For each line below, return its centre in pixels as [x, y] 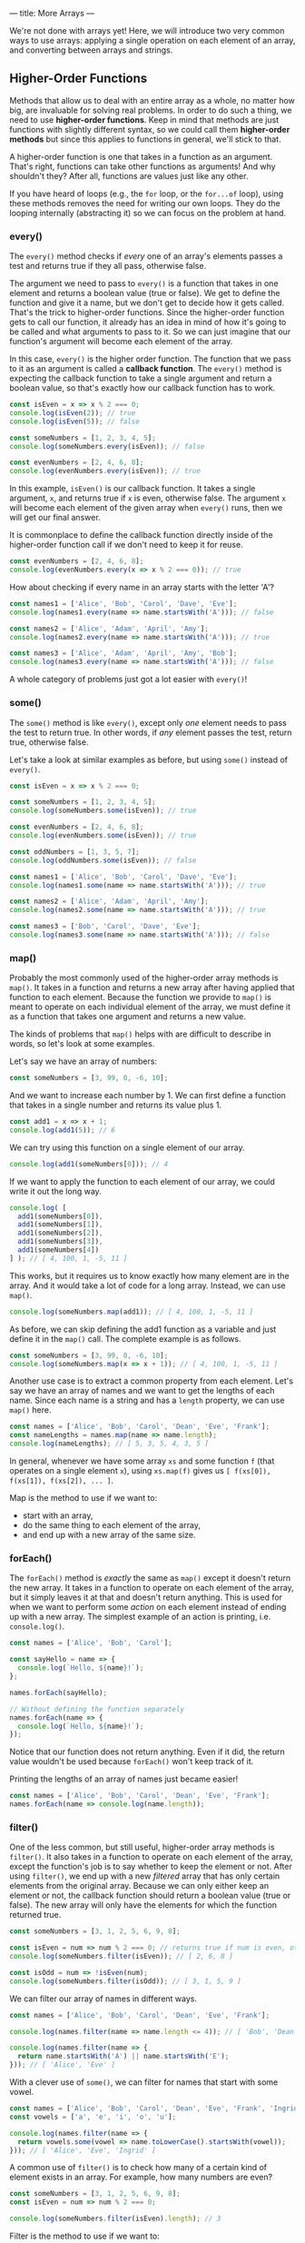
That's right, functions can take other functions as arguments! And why [143, 166]
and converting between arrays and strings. [91, 50]
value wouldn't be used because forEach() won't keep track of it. [132, 1762]
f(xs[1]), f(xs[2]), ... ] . [62, 1481]
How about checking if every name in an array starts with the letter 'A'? [142, 587]
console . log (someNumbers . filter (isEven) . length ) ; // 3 [115, 2219]
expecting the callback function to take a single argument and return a [141, 378]
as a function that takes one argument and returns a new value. [128, 1017]
